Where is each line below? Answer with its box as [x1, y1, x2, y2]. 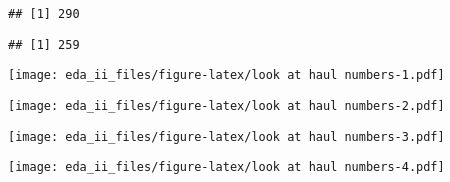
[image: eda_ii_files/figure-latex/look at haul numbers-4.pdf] [8, 160, 445, 175]
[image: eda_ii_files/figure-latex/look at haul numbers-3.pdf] [8, 129, 445, 144]
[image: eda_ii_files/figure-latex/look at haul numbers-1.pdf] [8, 68, 445, 83]
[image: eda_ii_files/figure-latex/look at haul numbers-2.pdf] [8, 98, 445, 113]
